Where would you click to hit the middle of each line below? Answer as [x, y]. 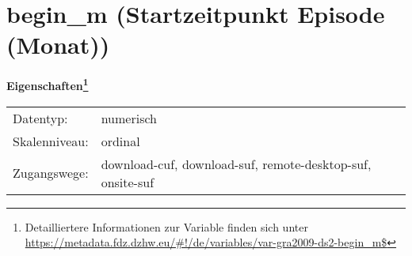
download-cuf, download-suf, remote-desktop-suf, [236, 164]
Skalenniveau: [51, 141]
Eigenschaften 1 [48, 84]
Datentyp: [40, 118]
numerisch [129, 118]
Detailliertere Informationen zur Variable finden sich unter [166, 226]
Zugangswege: [51, 173]
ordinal [120, 141]
